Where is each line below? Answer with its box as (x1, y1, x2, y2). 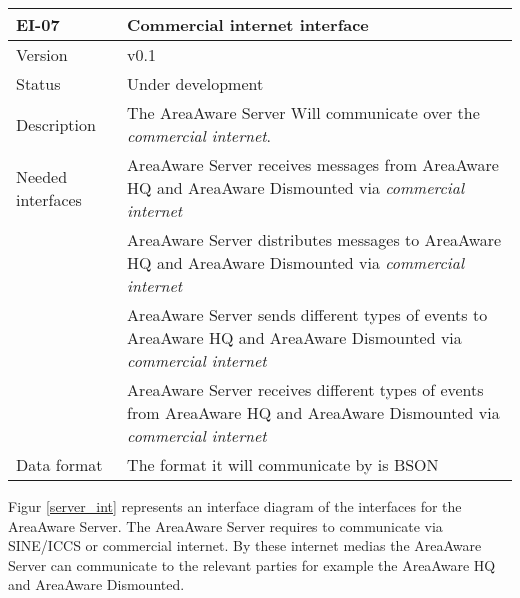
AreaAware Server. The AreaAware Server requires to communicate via (8, 515, 443, 536)
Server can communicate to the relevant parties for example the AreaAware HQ (8, 554, 496, 575)
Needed (16, 164, 68, 188)
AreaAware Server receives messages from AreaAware (127, 153, 499, 176)
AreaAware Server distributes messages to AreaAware (127, 228, 502, 251)
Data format (16, 453, 103, 476)
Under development (127, 72, 264, 95)
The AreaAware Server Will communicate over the (127, 101, 480, 124)
